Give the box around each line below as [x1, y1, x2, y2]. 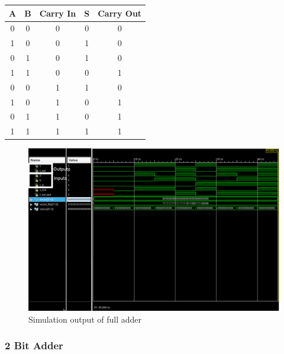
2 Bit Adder [5, 338, 63, 353]
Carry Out [98, 7, 142, 19]
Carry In [39, 7, 76, 19]
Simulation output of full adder [28, 313, 142, 325]
